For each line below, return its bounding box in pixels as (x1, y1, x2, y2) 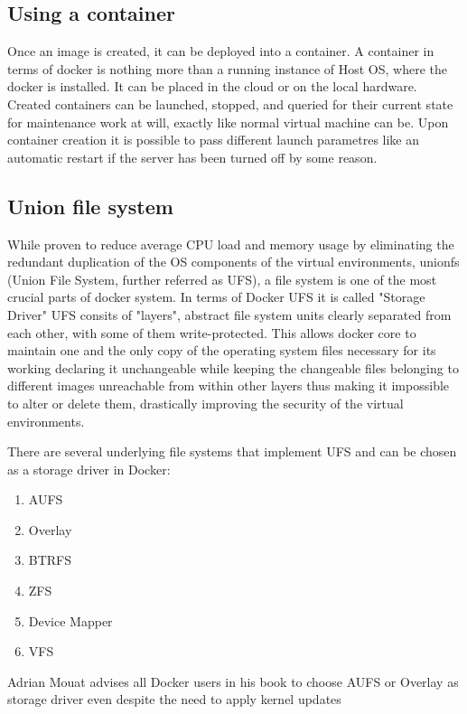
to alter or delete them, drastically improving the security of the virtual (7, 393, 404, 412)
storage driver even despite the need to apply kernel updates (7, 690, 341, 709)
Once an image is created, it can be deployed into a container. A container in (7, 42, 434, 61)
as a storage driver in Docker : (7, 459, 171, 478)
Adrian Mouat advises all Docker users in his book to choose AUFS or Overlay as (7, 672, 459, 691)
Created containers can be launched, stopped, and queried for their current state (7, 94, 453, 113)
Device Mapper (28, 611, 113, 630)
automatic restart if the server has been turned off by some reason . (7, 147, 378, 166)
